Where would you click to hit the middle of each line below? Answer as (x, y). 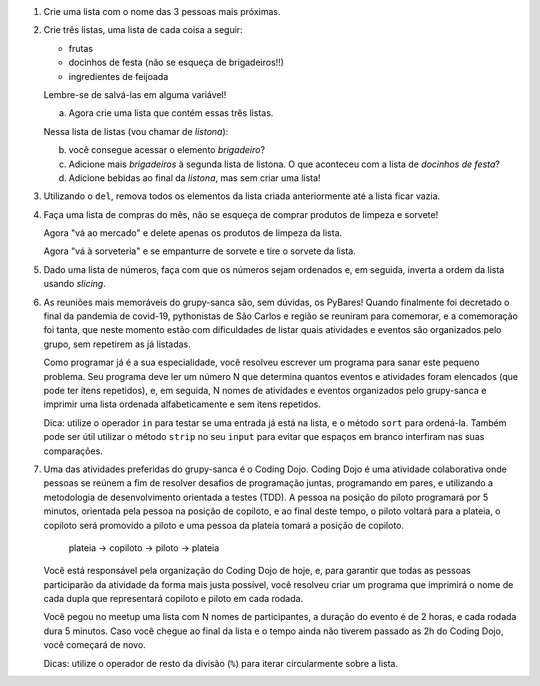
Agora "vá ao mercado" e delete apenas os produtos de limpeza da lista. (193, 233)
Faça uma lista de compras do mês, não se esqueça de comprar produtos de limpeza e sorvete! (241, 214)
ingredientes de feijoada (118, 76)
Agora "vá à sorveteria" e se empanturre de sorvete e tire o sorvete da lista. (200, 251)
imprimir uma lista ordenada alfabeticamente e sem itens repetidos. (182, 404)
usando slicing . (75, 284)
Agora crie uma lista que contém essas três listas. (171, 113)
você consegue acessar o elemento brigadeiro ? (166, 150)
